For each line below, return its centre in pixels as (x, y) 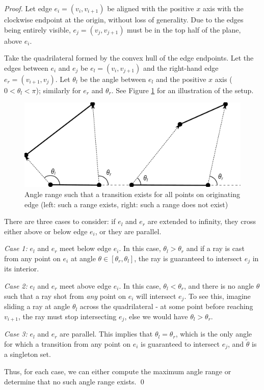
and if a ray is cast (215, 248)
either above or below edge (46, 231)
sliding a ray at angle (37, 306)
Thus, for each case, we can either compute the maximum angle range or (118, 371)
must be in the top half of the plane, (184, 29)
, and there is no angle (219, 286)
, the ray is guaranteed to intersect (188, 258)
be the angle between (113, 79)
